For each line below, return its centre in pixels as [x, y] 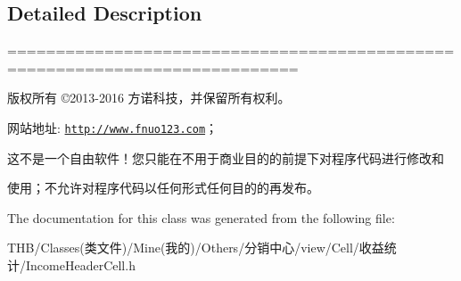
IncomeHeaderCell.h [80, 265]
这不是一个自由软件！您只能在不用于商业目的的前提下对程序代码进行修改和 [226, 157]
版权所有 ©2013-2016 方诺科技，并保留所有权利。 [149, 98]
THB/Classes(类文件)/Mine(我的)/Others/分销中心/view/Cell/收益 [196, 248]
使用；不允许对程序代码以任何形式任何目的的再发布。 [163, 188]
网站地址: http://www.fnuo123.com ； [113, 127]
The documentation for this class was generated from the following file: [201, 217]
